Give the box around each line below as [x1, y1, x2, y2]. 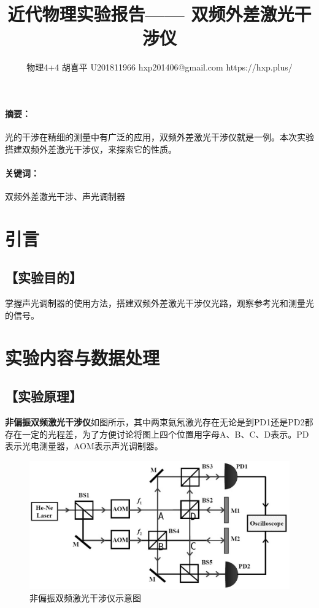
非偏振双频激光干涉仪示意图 [29, 591, 141, 604]
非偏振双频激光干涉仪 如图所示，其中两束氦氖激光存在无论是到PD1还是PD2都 [5, 416, 313, 428]
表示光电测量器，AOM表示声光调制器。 [5, 439, 163, 452]
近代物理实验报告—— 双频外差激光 [7, 1, 294, 26]
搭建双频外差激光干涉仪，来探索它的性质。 [5, 142, 177, 155]
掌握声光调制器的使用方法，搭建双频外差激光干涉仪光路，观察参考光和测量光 [5, 297, 314, 310]
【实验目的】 [5, 268, 82, 287]
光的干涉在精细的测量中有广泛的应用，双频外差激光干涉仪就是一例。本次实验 [5, 131, 314, 143]
